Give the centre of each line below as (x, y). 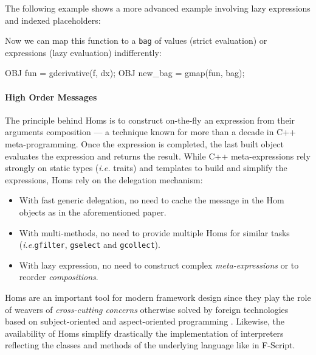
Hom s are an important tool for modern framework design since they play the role (158, 297)
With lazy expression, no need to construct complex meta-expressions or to (159, 265)
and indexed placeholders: (53, 20)
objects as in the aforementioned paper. (93, 212)
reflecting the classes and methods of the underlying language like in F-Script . (150, 345)
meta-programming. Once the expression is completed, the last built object (144, 144)
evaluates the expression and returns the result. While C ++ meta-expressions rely (158, 156)
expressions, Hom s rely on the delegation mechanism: (104, 179)
